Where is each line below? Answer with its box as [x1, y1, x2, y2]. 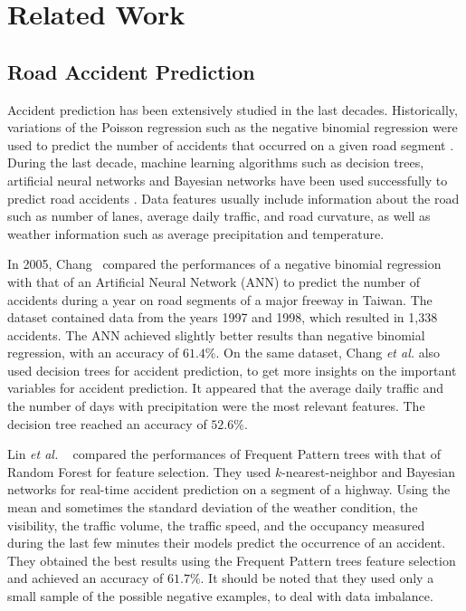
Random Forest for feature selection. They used [7, 462, 271, 481]
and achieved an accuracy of [7, 568, 164, 587]
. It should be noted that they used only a [200, 568, 434, 587]
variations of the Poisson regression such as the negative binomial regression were [7, 118, 458, 137]
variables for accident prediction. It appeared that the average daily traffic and [7, 378, 444, 397]
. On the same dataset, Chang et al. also [215, 343, 441, 362]
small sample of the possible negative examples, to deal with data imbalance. [7, 587, 433, 606]
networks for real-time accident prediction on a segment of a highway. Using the [7, 480, 451, 499]
